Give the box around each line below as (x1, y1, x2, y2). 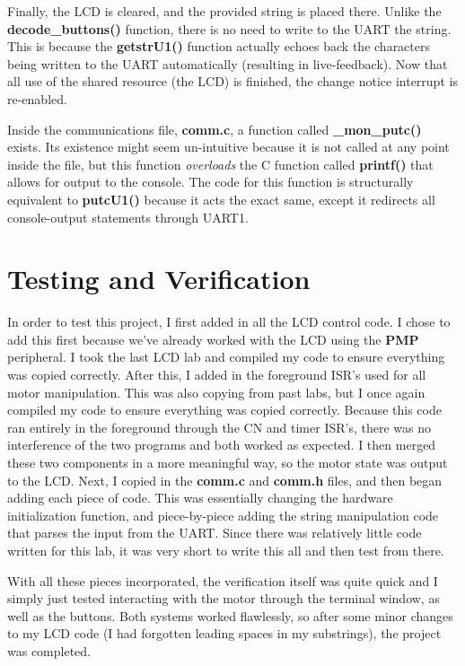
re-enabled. (7, 89, 67, 108)
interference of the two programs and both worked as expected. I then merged (7, 435, 436, 454)
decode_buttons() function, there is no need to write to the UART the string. (7, 19, 452, 38)
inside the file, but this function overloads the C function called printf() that (7, 154, 434, 173)
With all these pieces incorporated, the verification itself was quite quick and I (7, 571, 438, 590)
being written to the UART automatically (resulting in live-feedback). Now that (7, 54, 448, 73)
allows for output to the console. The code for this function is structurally (7, 172, 414, 191)
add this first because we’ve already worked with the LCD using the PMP (7, 329, 419, 348)
